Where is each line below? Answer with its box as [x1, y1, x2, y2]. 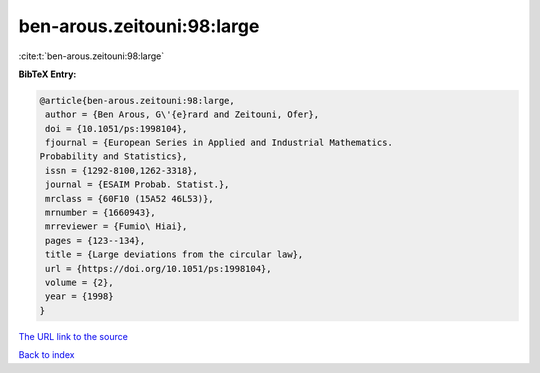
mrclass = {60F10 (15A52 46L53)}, [45, 193, 214, 204]
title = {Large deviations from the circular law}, [45, 249, 304, 260]
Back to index [18, 349, 75, 361]
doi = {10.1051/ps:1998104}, [45, 123, 188, 134]
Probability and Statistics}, [39, 151, 188, 162]
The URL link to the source [18, 330, 129, 342]
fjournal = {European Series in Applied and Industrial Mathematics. [45, 137, 394, 149]
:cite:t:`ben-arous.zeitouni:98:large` [18, 50, 165, 62]
